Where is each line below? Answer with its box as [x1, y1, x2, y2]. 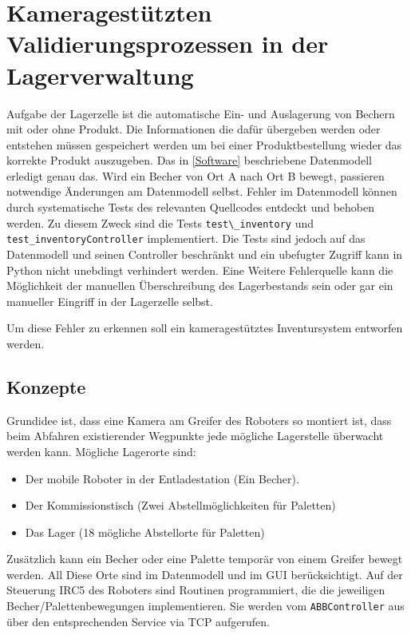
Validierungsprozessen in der [6, 27, 329, 60]
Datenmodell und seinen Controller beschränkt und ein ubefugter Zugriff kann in [6, 245, 403, 262]
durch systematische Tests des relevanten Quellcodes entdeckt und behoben [6, 199, 375, 216]
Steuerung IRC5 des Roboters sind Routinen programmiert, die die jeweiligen [6, 581, 385, 598]
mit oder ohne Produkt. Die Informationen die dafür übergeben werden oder [6, 121, 381, 137]
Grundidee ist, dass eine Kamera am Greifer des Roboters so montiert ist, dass [6, 411, 392, 428]
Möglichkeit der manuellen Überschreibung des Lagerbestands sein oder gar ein [6, 277, 393, 294]
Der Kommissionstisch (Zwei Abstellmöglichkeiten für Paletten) [25, 497, 336, 514]
